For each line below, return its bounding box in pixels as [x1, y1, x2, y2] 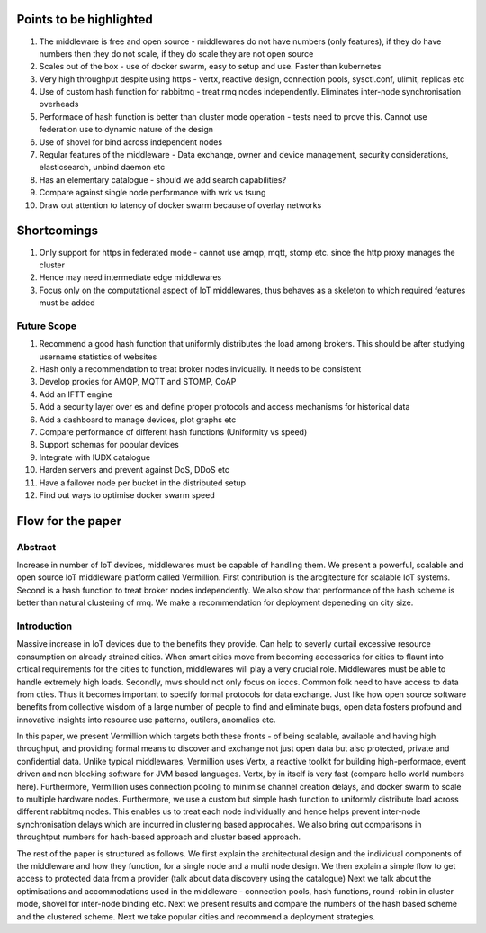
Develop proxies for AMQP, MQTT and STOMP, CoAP [39, 376, 237, 387]
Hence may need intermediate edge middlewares [39, 272, 222, 283]
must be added [39, 297, 95, 308]
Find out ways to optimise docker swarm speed [39, 489, 215, 500]
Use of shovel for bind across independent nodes [39, 136, 223, 148]
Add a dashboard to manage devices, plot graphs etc [39, 414, 237, 425]
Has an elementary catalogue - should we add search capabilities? [39, 174, 287, 185]
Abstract [16, 540, 57, 553]
